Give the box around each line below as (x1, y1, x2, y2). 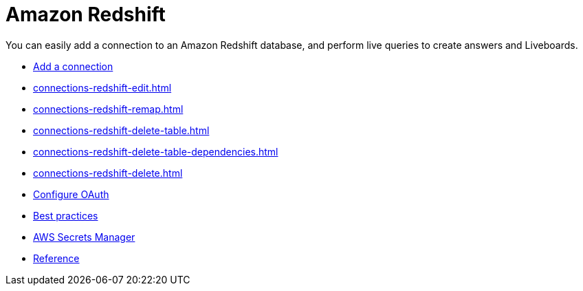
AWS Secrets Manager (33, 230, 135, 243)
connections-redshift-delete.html (33, 166, 183, 179)
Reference (33, 252, 80, 264)
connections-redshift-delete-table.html (33, 124, 210, 136)
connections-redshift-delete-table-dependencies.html (33, 145, 278, 158)
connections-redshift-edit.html (33, 81, 172, 94)
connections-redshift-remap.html (33, 103, 184, 115)
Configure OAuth (33, 188, 109, 200)
